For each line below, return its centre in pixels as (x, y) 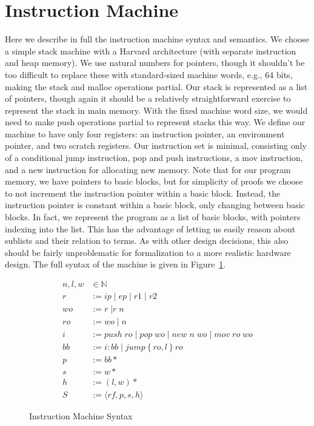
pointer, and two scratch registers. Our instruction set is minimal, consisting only (156, 146)
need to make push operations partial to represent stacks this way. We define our (155, 122)
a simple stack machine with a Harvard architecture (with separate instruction (151, 51)
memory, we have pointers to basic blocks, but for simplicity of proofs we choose (154, 181)
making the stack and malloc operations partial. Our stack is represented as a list (156, 86)
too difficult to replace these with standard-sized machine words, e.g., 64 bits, (149, 74)
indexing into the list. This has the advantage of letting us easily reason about (150, 228)
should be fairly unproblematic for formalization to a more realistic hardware (148, 252)
